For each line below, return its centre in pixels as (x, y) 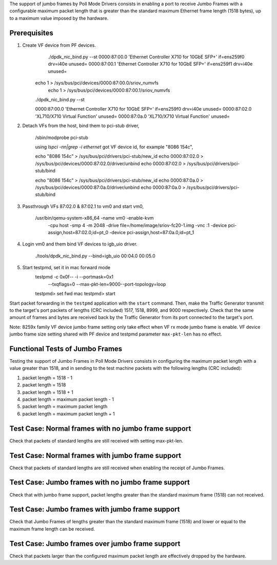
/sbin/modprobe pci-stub (62, 137)
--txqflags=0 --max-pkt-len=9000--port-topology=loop (107, 284)
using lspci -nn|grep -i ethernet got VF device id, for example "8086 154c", (114, 147)
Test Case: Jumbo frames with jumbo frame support (95, 509)
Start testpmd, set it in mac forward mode (66, 268)
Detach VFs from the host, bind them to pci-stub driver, (81, 126)
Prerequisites (31, 33)
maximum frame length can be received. (52, 529)
